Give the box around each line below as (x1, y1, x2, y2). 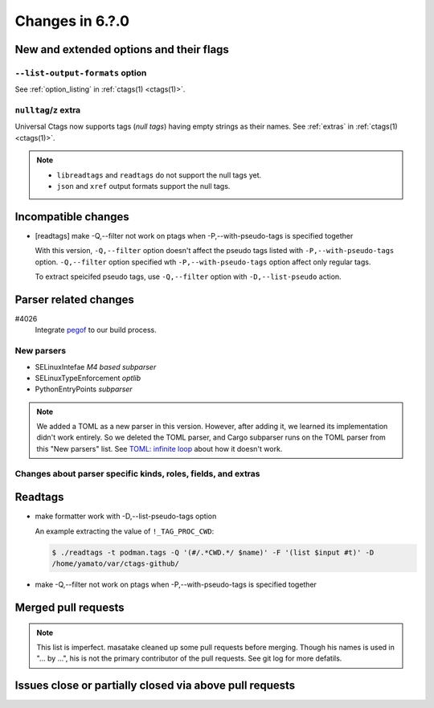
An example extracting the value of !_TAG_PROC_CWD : (35, 526, 215, 536)
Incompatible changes (14, 210, 130, 223)
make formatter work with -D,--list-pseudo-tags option (35, 511, 217, 522)
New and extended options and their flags (14, 43, 229, 56)
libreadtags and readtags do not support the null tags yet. (56, 170, 262, 180)
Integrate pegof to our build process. (35, 325, 157, 335)
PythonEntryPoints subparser (35, 384, 133, 394)
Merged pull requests (14, 600, 125, 614)
